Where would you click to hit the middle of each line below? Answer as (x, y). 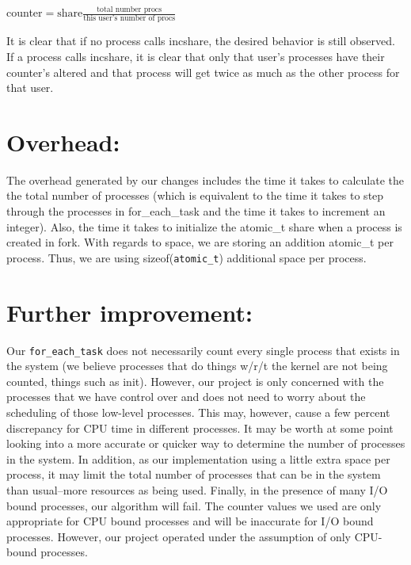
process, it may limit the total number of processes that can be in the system (194, 474)
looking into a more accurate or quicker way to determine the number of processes (206, 443)
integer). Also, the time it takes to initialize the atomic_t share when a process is (204, 226)
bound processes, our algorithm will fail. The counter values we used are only (194, 505)
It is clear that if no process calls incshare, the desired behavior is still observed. (201, 41)
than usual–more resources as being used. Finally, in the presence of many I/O (197, 489)
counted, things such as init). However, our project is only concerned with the (195, 381)
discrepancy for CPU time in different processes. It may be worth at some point (200, 428)
